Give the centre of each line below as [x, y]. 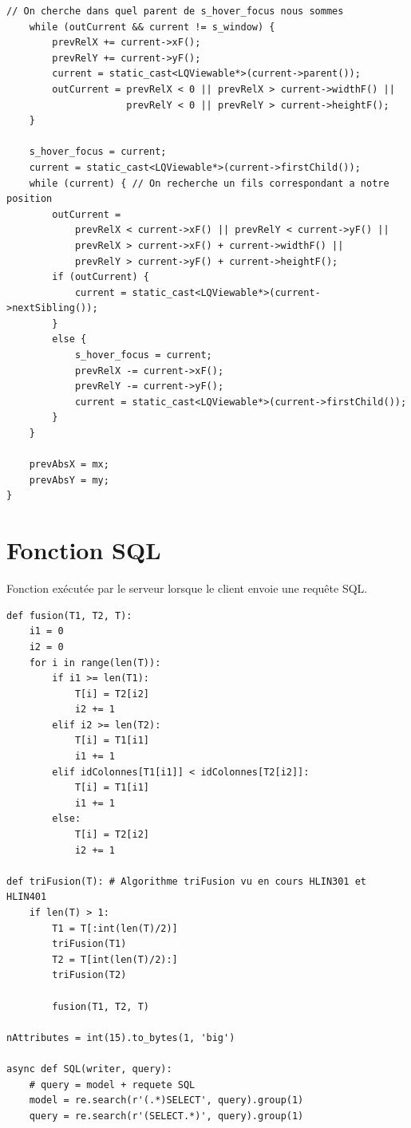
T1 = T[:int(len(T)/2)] [115, 928]
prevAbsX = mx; [69, 465]
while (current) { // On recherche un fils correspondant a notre [209, 183]
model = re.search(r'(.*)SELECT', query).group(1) [166, 1100]
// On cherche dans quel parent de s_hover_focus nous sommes [175, 11]
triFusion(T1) [89, 944]
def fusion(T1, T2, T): [69, 615]
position [30, 199]
